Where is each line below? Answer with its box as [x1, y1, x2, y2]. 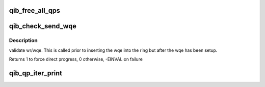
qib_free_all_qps [9, 6, 60, 15]
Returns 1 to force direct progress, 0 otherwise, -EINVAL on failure [9, 56, 143, 62]
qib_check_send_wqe [9, 22, 77, 30]
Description [9, 37, 38, 44]
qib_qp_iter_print [9, 69, 62, 77]
